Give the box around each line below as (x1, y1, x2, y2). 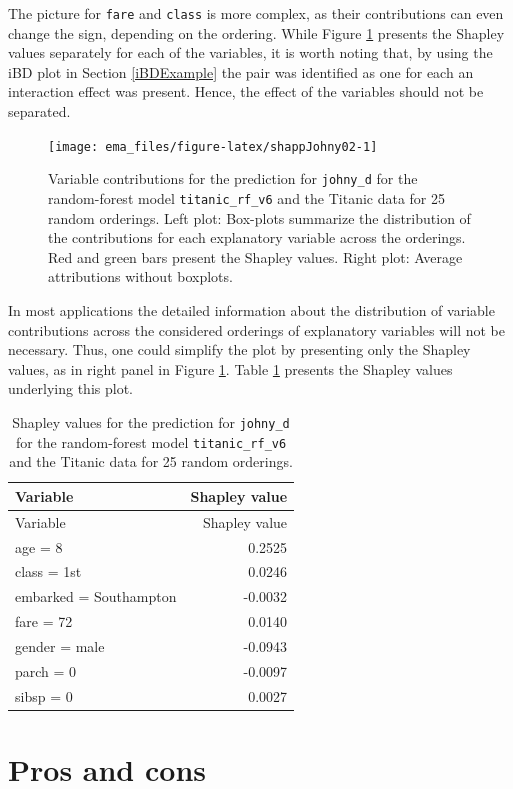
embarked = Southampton (15, 586, 177, 607)
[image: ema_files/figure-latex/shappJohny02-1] (48, 139, 378, 154)
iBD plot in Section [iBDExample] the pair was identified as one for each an (8, 61, 474, 82)
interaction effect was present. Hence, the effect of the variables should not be (8, 81, 484, 102)
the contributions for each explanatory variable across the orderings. (48, 227, 466, 248)
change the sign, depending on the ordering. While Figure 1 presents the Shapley (8, 22, 505, 43)
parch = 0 (15, 660, 77, 681)
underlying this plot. (8, 378, 133, 399)
